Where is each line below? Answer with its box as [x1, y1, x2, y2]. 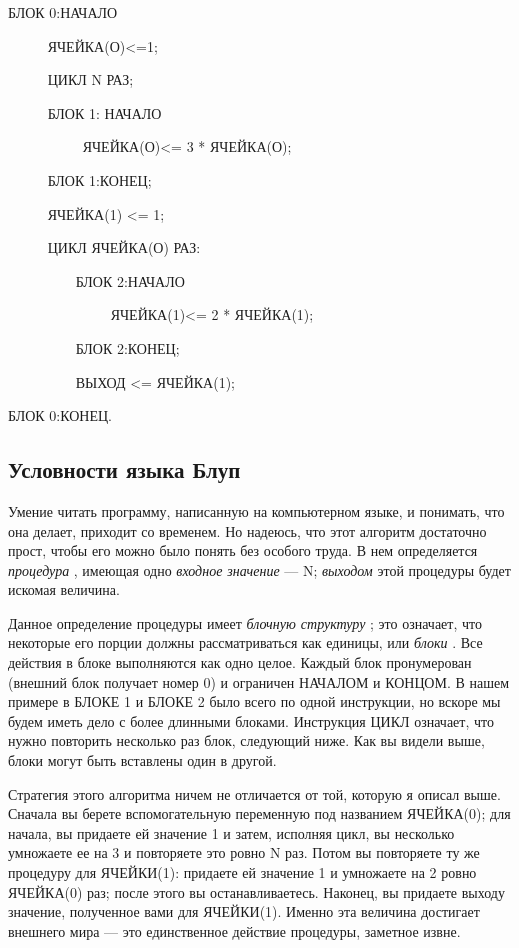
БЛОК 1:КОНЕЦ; [47, 169, 152, 190]
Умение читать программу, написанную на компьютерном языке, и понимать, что [8, 500, 505, 521]
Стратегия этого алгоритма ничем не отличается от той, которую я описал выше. [8, 783, 501, 804]
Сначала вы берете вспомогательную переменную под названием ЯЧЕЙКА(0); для [8, 803, 511, 824]
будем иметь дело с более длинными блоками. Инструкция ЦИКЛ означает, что [8, 710, 494, 731]
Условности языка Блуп [8, 454, 241, 485]
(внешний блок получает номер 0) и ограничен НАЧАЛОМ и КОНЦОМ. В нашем [8, 671, 510, 692]
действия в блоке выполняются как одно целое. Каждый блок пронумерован [8, 652, 472, 673]
